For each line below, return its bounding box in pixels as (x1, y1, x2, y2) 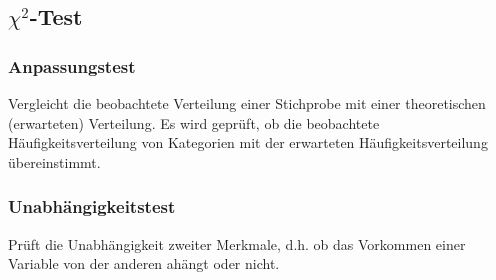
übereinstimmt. (8, 151, 101, 172)
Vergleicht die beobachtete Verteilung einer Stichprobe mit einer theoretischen (8, 93, 486, 113)
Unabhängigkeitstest (8, 194, 176, 219)
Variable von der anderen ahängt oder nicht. (8, 253, 280, 274)
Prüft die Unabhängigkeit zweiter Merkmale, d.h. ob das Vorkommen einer (8, 233, 466, 254)
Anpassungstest (8, 53, 136, 78)
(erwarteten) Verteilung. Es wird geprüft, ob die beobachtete (8, 112, 380, 133)
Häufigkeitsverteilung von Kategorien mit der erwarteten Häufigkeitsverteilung (8, 132, 488, 153)
